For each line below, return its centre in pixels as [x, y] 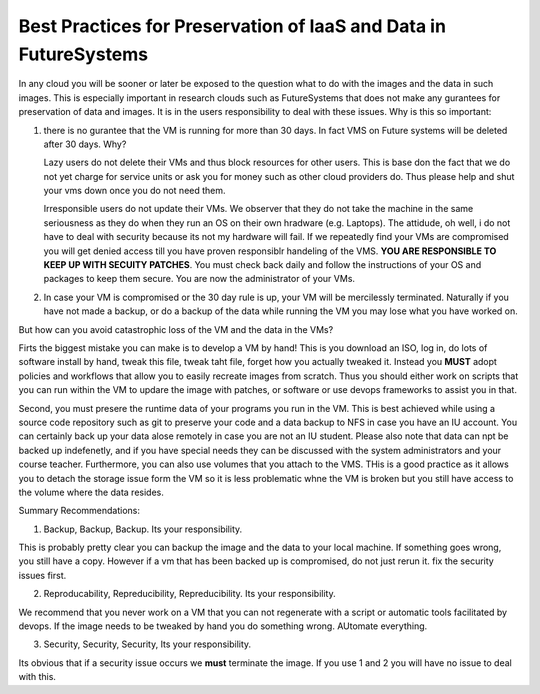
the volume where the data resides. [91, 492]
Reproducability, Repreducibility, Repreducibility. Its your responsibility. [189, 594]
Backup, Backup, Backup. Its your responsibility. [143, 529]
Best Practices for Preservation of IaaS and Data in [232, 26]
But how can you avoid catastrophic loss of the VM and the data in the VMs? [176, 329]
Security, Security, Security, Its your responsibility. [147, 644]
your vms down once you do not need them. [134, 191]
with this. [37, 677]
